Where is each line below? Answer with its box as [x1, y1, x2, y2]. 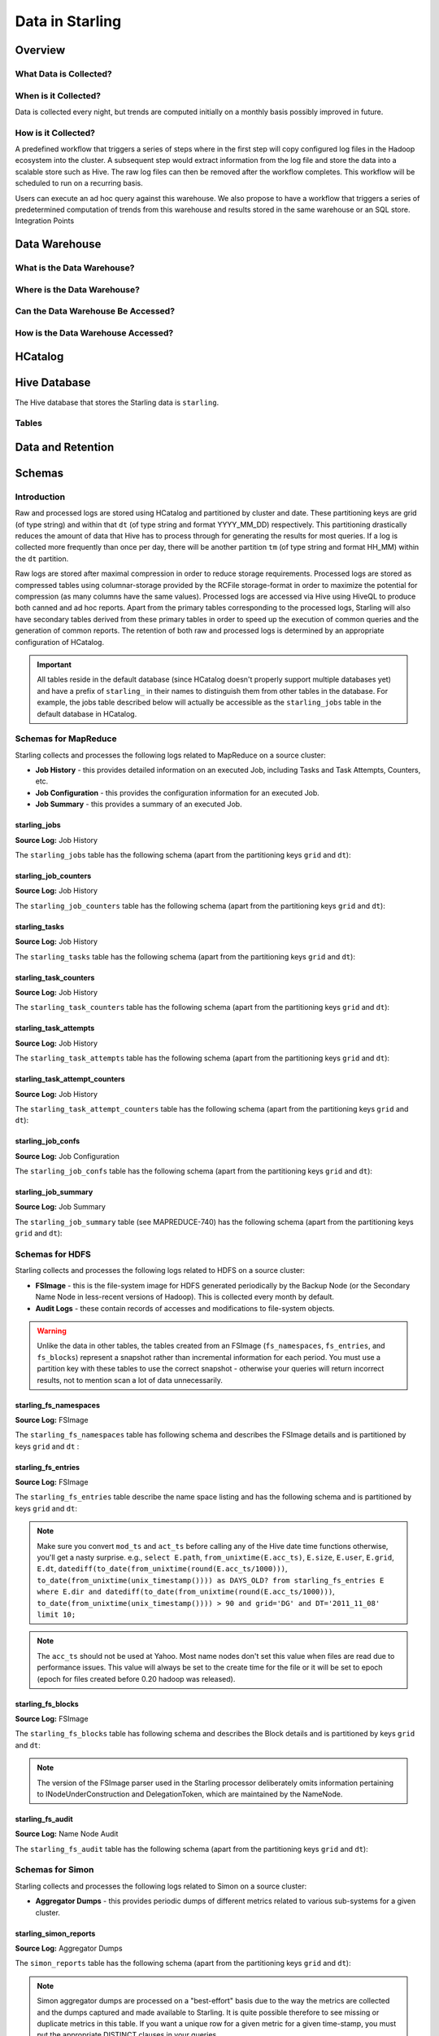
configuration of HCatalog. [15, 637, 105, 647]
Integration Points [15, 216, 75, 226]
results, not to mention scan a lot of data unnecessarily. [37, 1375, 223, 1384]
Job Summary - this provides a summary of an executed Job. [35, 799, 243, 810]
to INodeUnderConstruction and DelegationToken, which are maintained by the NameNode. [37, 1788, 343, 1799]
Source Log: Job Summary [15, 1202, 106, 1212]
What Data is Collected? [15, 68, 113, 79]
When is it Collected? [15, 90, 102, 101]
